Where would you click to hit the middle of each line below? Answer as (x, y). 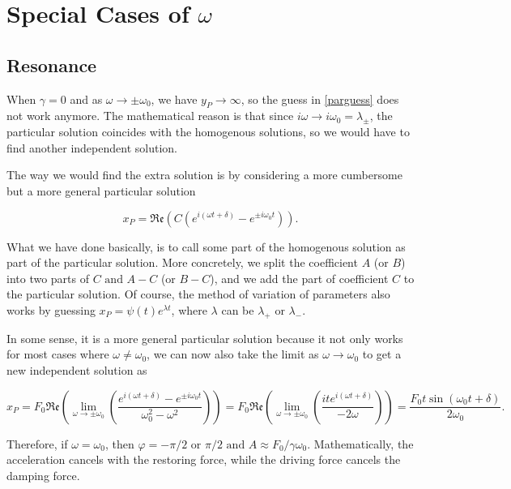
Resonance (52, 64)
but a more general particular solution (101, 190)
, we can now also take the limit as (233, 354)
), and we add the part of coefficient (299, 278)
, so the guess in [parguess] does (320, 99)
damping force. (43, 475)
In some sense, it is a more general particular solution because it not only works (205, 338)
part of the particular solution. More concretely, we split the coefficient (182, 262)
